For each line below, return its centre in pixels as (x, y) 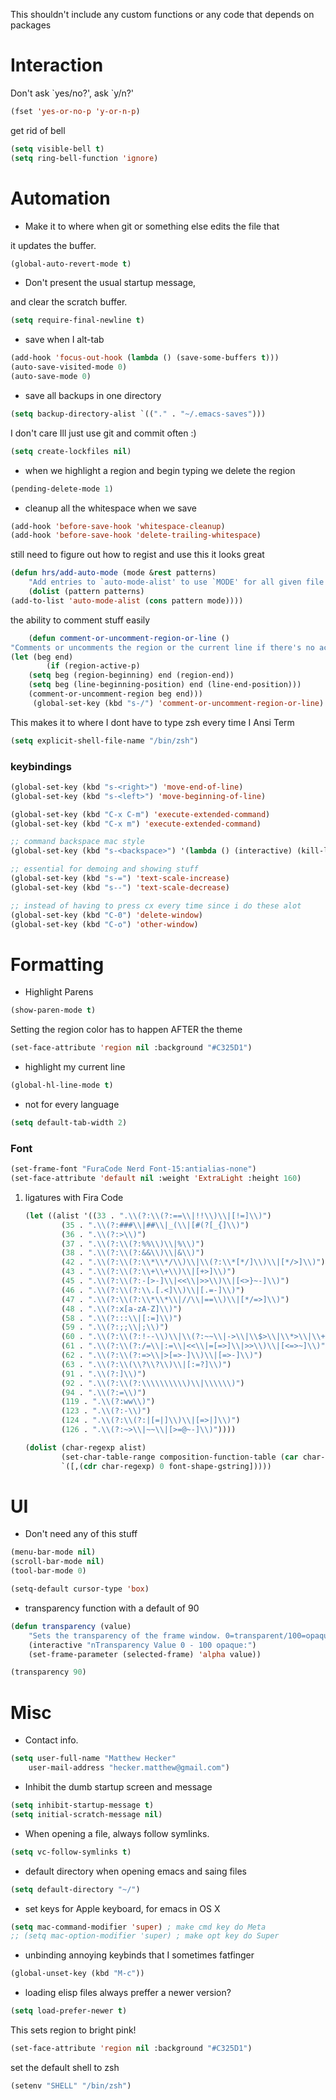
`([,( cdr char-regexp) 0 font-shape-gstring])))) (166, 1466)
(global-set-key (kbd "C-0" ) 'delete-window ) (106, 915)
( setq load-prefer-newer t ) (69, 2011)
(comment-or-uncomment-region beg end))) (115, 694)
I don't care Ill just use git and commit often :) (103, 433)
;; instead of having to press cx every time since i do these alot (156, 905)
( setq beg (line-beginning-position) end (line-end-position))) (165, 685)
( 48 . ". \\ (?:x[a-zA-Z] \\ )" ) (122, 1309)
